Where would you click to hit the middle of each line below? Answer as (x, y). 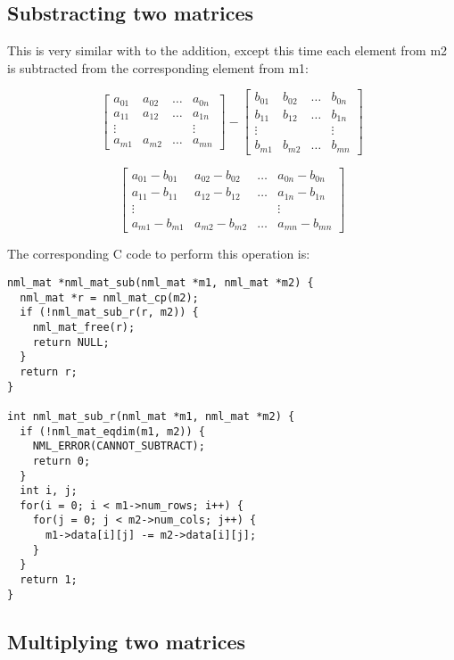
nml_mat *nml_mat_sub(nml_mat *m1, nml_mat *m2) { (161, 282)
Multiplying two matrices (127, 641)
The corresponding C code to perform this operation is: (159, 254)
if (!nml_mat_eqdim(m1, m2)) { (112, 431)
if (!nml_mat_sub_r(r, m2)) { (109, 313)
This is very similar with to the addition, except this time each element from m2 (227, 50)
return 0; (62, 461)
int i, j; (49, 491)
